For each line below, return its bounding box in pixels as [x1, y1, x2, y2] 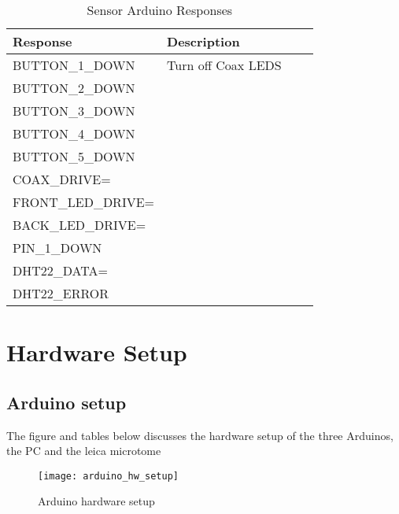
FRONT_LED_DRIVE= [13, 193, 155, 211]
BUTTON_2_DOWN [13, 79, 135, 97]
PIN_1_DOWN [13, 239, 102, 257]
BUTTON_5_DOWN [13, 147, 135, 165]
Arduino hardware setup [38, 493, 155, 509]
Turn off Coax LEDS [167, 56, 282, 74]
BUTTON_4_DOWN [13, 124, 135, 142]
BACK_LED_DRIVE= [13, 216, 146, 234]
